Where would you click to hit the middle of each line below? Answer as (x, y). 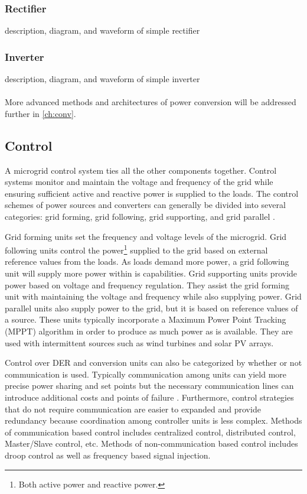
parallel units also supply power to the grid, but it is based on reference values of (151, 308)
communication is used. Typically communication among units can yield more (146, 374)
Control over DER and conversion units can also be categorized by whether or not (153, 363)
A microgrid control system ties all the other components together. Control (141, 170)
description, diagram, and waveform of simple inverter (102, 79)
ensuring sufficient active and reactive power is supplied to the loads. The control (152, 193)
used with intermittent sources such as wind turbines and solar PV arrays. (139, 342)
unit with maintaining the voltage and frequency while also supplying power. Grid (153, 296)
